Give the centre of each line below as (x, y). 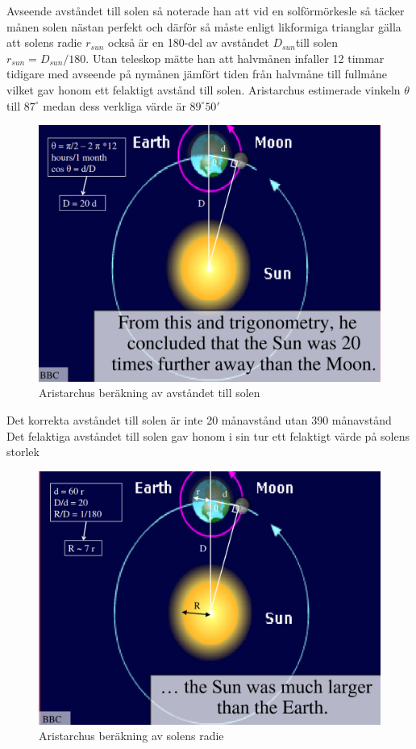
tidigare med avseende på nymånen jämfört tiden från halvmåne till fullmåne (197, 74)
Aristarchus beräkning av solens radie (131, 736)
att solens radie (44, 42)
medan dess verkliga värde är (114, 105)
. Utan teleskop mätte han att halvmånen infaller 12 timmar (235, 58)
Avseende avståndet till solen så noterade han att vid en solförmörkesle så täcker (206, 10)
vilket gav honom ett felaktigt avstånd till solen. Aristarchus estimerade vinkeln (204, 89)
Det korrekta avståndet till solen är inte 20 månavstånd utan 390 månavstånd (199, 419)
